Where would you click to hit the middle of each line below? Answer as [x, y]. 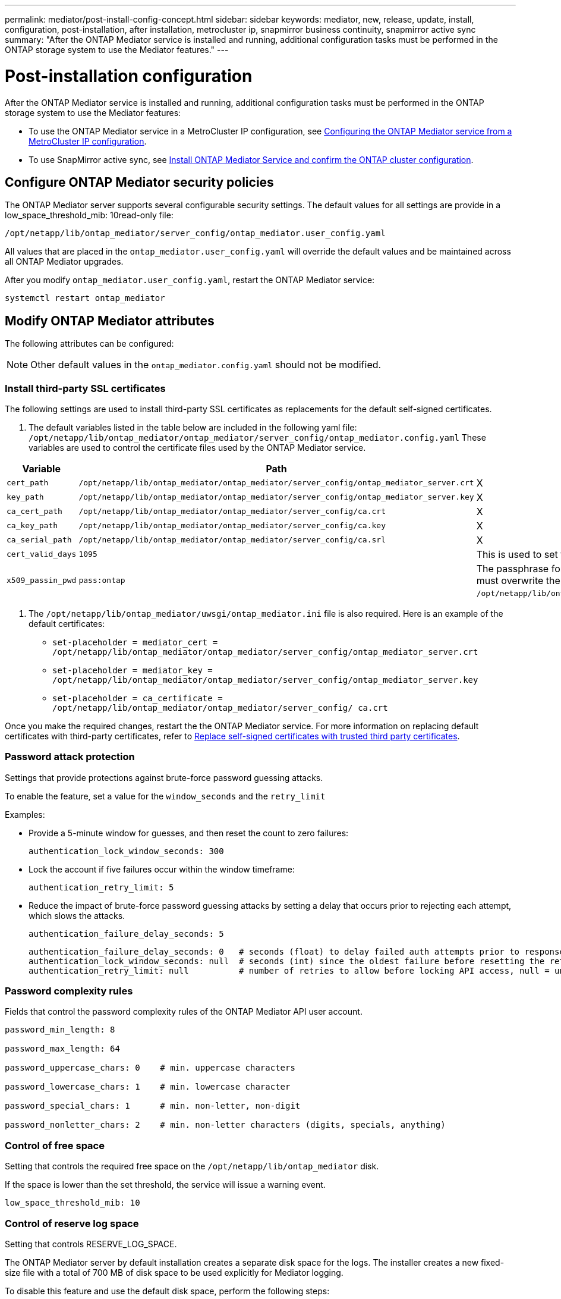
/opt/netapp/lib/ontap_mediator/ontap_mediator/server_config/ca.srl [232, 540]
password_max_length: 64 [62, 1049]
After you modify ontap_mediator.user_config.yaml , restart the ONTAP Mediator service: [190, 280]
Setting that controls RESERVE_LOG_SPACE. [91, 1244]
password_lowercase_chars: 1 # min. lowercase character [148, 1087]
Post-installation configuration [129, 76]
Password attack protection [70, 757]
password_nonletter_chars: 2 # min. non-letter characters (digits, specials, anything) [225, 1125]
